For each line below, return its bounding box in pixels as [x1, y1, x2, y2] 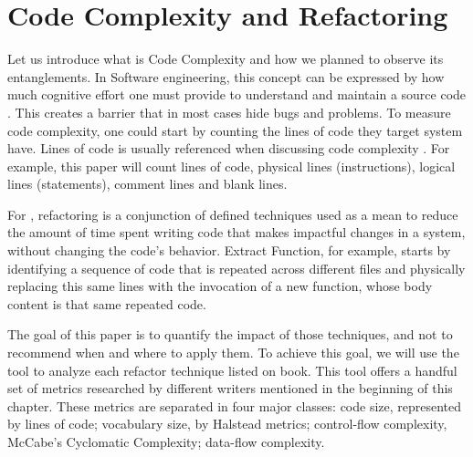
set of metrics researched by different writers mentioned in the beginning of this [7, 379, 453, 398]
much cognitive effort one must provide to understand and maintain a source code [7, 85, 467, 104]
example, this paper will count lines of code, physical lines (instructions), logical [7, 156, 456, 175]
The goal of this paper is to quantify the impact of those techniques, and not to [7, 325, 453, 344]
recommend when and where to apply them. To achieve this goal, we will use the [7, 343, 459, 362]
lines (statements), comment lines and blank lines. [7, 174, 288, 193]
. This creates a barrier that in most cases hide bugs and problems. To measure [7, 102, 451, 121]
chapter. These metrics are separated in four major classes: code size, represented [7, 396, 462, 415]
